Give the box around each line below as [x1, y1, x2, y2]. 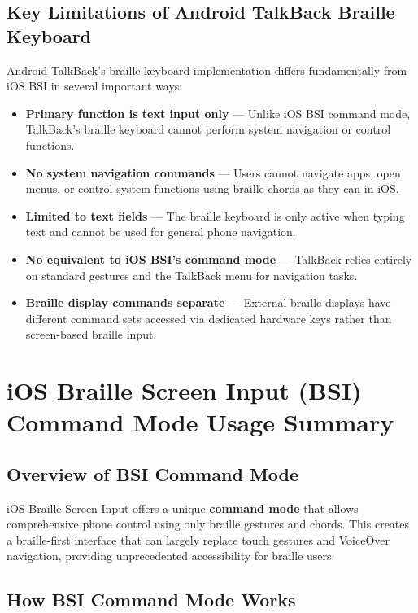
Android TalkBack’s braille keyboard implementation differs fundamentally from [7, 61, 407, 78]
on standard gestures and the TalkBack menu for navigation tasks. [25, 266, 358, 283]
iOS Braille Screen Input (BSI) [7, 374, 362, 407]
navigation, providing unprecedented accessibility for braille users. [7, 547, 335, 564]
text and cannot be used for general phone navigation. [25, 223, 296, 240]
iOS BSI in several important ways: [7, 77, 183, 94]
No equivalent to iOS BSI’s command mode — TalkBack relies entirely [25, 250, 412, 267]
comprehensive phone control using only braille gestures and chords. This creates [7, 515, 410, 532]
